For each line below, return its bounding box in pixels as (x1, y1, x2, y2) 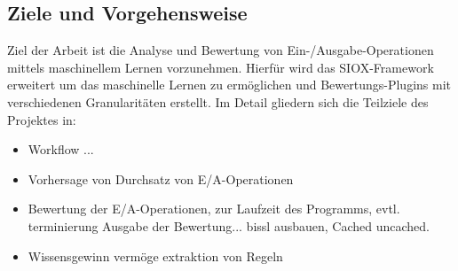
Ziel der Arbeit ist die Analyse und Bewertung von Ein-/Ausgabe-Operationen (7, 41, 434, 59)
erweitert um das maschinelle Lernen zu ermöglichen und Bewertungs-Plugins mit (7, 75, 451, 94)
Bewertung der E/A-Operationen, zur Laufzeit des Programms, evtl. (28, 199, 400, 218)
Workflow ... (28, 140, 94, 159)
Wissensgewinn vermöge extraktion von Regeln (28, 246, 283, 265)
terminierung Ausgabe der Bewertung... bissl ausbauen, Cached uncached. (28, 216, 430, 235)
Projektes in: (7, 110, 76, 128)
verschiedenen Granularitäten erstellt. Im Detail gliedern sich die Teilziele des (7, 92, 429, 111)
